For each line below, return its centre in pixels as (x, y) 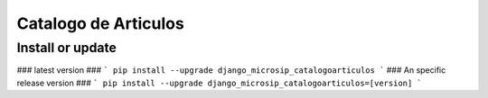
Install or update (67, 48)
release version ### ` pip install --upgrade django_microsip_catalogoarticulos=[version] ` (219, 83)
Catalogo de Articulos (100, 23)
